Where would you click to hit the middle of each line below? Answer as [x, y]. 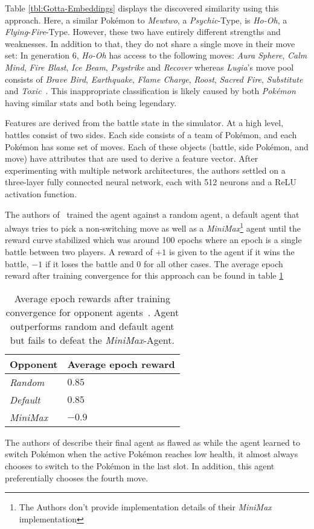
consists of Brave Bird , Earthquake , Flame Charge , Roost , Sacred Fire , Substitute [154, 79]
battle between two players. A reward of [79, 251]
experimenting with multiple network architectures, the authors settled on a [145, 170]
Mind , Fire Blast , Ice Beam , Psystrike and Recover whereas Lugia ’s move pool [149, 67]
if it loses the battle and [89, 263]
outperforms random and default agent [92, 326]
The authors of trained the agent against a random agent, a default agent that [152, 214]
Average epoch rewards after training [92, 298]
